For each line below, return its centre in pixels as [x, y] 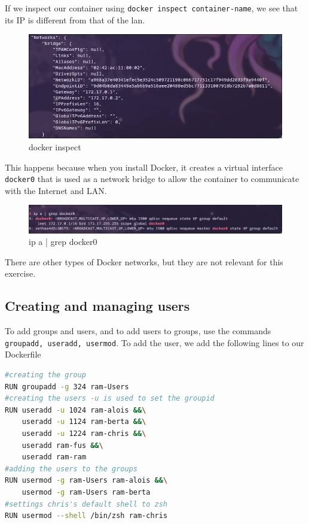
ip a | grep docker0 [63, 242]
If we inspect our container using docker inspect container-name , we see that [152, 8]
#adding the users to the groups [71, 469]
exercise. [20, 273]
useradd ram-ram [54, 457]
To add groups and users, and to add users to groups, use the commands [138, 331]
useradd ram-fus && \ [62, 445]
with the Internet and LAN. [56, 190]
